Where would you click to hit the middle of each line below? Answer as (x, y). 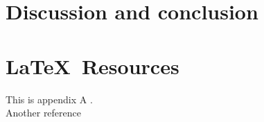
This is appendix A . (49, 99)
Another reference (44, 113)
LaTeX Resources (93, 66)
